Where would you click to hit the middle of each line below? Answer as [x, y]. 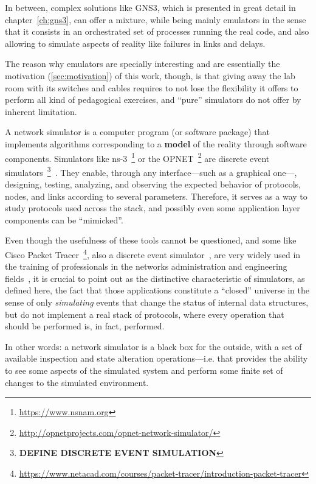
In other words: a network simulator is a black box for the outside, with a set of [153, 346]
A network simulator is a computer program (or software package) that [138, 132]
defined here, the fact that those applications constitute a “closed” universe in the [157, 290]
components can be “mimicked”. [64, 219]
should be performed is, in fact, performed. [85, 326]
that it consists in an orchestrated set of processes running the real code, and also [157, 31]
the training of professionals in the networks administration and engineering [146, 266]
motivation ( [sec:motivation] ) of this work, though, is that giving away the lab [150, 75]
